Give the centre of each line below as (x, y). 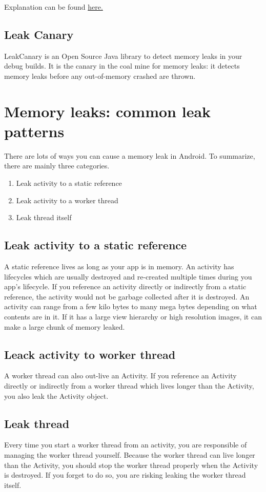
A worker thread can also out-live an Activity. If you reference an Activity (120, 376)
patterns (34, 131)
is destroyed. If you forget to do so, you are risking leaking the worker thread (125, 475)
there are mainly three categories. (57, 166)
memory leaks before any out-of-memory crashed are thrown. (100, 76)
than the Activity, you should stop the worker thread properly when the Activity (131, 465)
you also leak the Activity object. (56, 395)
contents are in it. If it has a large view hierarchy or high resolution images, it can (133, 317)
